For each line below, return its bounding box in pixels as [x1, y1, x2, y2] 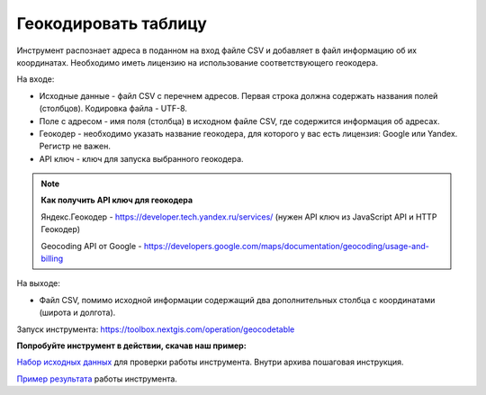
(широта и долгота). [39, 307, 116, 319]
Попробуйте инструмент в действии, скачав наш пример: [16, 340, 247, 351]
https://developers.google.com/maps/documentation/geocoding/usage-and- [144, 240, 429, 251]
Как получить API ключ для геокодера [40, 194, 193, 206]
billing [40, 253, 63, 265]
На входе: [16, 74, 55, 85]
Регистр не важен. [39, 140, 112, 152]
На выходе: [16, 278, 60, 289]
